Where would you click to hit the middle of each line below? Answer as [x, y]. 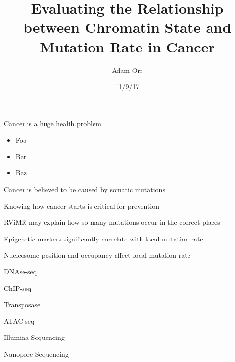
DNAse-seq [21, 272]
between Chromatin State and [127, 27]
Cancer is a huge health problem [53, 123]
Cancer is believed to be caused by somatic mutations [84, 189]
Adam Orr [127, 70]
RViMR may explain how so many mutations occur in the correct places [112, 222]
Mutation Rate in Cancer [127, 46]
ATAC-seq [19, 321]
